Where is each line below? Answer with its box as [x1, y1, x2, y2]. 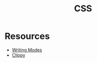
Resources [4, 31, 50, 42]
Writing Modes [11, 47, 42, 53]
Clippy [11, 52, 25, 58]
